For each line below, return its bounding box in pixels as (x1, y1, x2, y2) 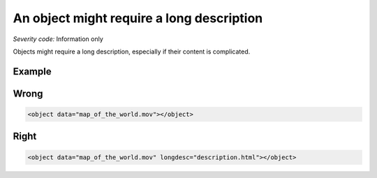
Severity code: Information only (13, 35, 104, 43)
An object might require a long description (13, 10, 263, 26)
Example (13, 65, 52, 77)
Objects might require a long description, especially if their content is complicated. (13, 47, 251, 56)
